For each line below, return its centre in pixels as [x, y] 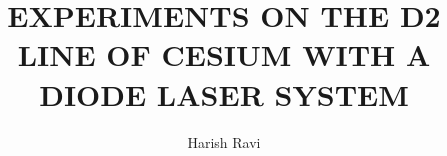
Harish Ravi [224, 141]
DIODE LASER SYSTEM [224, 93]
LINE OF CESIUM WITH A [224, 54]
